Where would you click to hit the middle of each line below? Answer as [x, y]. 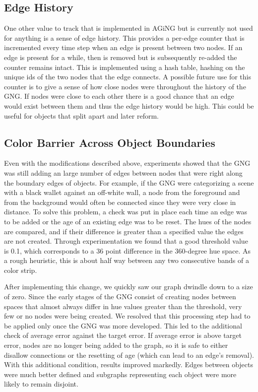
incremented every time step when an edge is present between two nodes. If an [123, 47]
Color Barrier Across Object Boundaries [110, 142]
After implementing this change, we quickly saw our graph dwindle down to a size [129, 287]
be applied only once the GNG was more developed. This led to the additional [123, 325]
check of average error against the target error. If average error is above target [123, 335]
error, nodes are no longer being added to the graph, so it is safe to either [116, 345]
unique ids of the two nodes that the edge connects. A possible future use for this [128, 77]
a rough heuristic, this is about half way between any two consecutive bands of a [127, 260]
